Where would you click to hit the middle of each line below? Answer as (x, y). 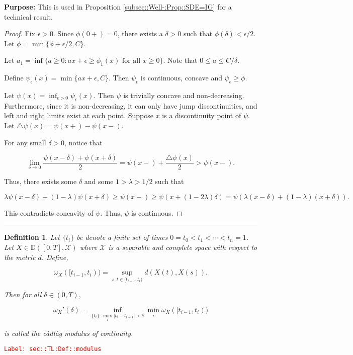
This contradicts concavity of (49, 212)
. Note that (180, 60)
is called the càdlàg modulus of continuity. (69, 333)
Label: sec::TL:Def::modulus (53, 349)
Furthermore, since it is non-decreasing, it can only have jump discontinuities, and (131, 105)
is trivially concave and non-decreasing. (184, 95)
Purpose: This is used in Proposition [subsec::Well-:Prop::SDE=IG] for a (118, 7)
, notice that (83, 142)
